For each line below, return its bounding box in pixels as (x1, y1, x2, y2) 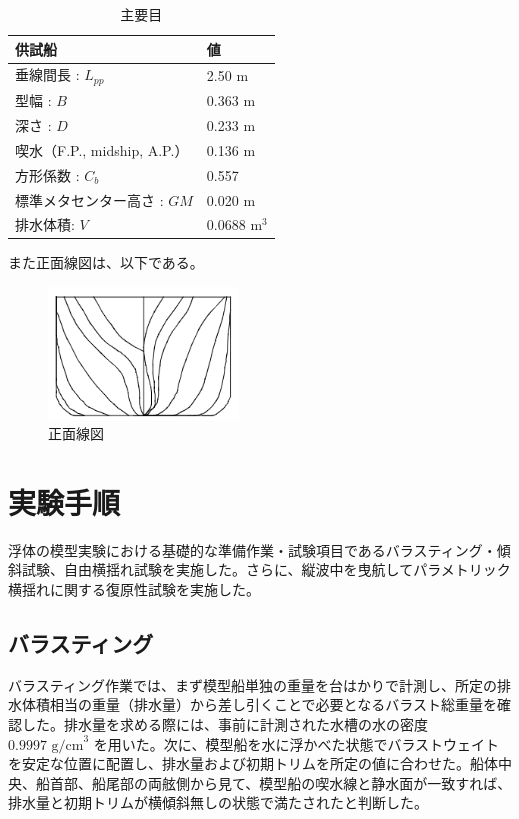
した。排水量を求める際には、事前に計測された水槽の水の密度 (21, 714, 428, 735)
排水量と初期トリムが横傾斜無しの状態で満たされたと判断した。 (8, 792, 428, 813)
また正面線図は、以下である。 (8, 252, 204, 273)
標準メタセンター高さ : (15, 189, 164, 210)
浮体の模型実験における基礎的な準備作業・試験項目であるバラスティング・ (8, 539, 497, 560)
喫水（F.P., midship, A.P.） (15, 139, 189, 160)
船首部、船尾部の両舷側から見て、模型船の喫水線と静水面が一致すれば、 (35, 772, 512, 793)
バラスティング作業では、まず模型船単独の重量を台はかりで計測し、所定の (8, 674, 497, 695)
